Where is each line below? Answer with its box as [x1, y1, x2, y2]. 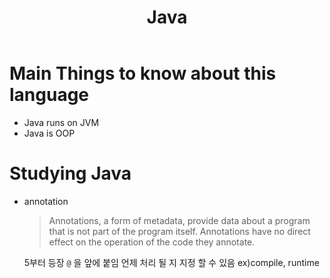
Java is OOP [23, 127, 76, 139]
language [9, 84, 90, 106]
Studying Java [9, 162, 132, 185]
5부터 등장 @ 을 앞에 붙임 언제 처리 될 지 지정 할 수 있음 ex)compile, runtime [23, 256, 320, 268]
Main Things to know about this [9, 62, 277, 85]
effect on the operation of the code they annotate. [48, 236, 256, 248]
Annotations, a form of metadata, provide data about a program [48, 214, 311, 226]
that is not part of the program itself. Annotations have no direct [48, 225, 311, 237]
